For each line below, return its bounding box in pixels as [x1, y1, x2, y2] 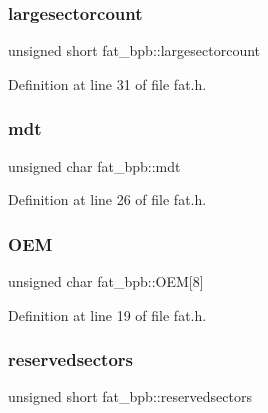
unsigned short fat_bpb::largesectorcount [8, 40, 260, 61]
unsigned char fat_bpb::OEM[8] [8, 271, 204, 292]
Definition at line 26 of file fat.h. [8, 189, 207, 210]
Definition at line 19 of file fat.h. [8, 304, 207, 325]
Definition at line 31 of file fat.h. [8, 73, 207, 94]
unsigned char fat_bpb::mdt [8, 155, 181, 176]
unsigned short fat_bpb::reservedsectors [8, 386, 253, 407]
